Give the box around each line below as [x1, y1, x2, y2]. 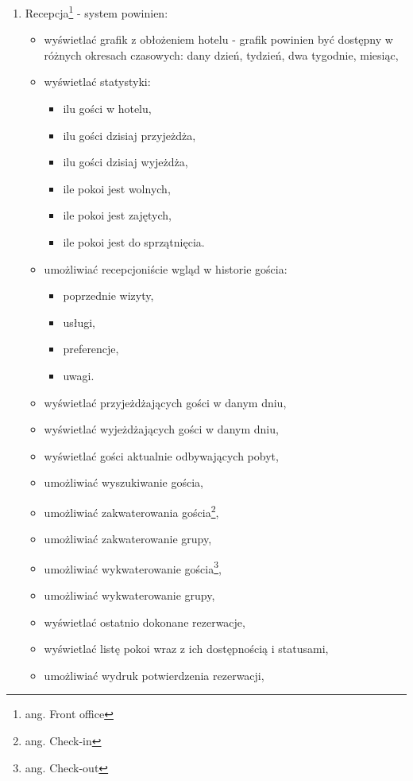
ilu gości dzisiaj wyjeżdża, [63, 153, 188, 170]
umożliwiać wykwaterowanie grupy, [44, 587, 215, 604]
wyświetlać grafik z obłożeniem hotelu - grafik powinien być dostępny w [44, 31, 393, 48]
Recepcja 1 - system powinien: [25, 2, 168, 21]
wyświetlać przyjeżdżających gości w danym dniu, [44, 394, 287, 410]
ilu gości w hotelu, [63, 100, 152, 117]
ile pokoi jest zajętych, [63, 207, 172, 223]
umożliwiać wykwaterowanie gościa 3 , [44, 558, 222, 577]
